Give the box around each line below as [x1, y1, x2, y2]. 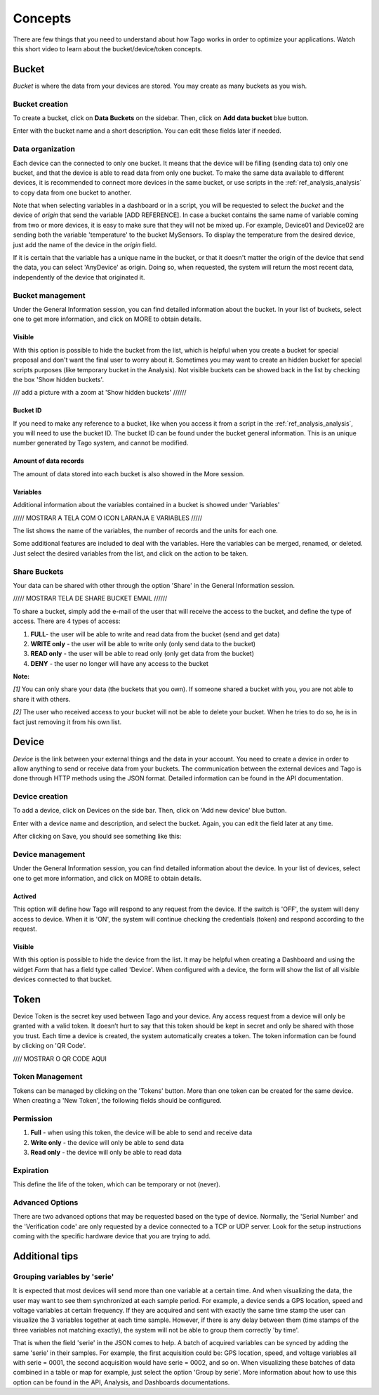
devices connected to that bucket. [13, 975, 112, 983]
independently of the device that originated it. [13, 273, 145, 281]
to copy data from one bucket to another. [13, 188, 132, 197]
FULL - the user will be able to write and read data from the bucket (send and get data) [30, 629, 280, 638]
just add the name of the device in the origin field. [13, 240, 157, 249]
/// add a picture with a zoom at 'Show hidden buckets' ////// [13, 388, 187, 397]
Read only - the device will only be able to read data [30, 1148, 182, 1157]
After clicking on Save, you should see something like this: [13, 832, 182, 841]
